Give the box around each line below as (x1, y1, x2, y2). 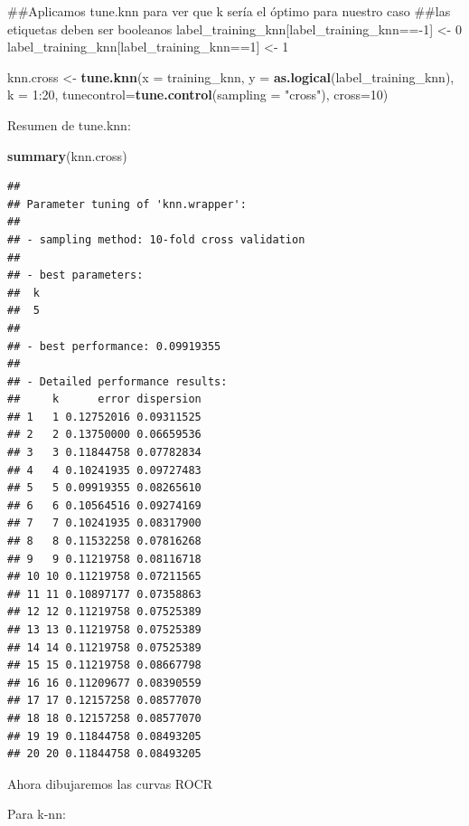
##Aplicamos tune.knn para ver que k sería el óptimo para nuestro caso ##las (7, 2, 451, 20)
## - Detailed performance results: (7, 375, 228, 388)
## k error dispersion (7, 393, 202, 406)
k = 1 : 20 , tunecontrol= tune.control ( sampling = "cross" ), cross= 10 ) (7, 85, 389, 104)
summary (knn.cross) (7, 146, 127, 165)
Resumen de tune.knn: (7, 115, 131, 134)
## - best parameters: (7, 269, 144, 282)
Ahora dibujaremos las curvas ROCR (7, 774, 213, 793)
